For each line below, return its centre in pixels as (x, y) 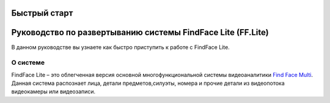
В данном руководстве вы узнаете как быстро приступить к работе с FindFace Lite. (121, 47)
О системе (28, 62)
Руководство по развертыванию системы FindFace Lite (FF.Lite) (140, 32)
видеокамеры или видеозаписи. (53, 91)
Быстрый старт (42, 13)
